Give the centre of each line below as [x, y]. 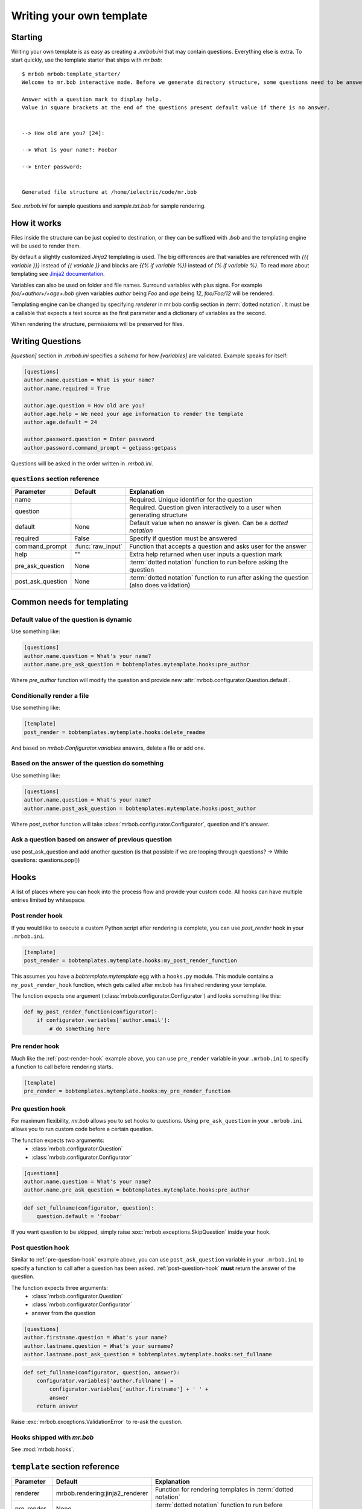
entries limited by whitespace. [48, 900]
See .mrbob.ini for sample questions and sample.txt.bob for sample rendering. [109, 206]
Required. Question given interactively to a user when [205, 507]
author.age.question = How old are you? [84, 405]
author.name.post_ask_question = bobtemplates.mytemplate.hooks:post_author [140, 808]
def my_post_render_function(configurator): [91, 1012]
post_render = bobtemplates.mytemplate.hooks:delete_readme [115, 732]
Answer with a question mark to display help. [92, 99]
